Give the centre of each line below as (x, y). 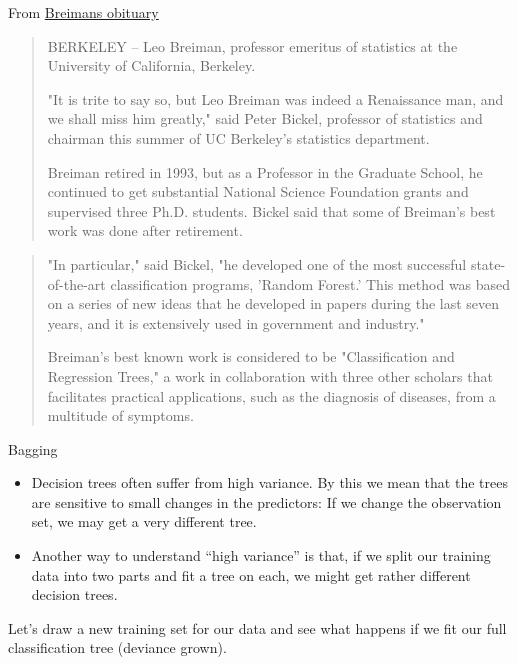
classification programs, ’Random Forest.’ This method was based (310, 283)
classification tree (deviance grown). (117, 647)
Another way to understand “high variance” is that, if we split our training (261, 555)
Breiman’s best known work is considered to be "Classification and (251, 356)
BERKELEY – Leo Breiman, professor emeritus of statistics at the (252, 45)
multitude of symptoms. (120, 415)
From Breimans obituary (83, 12)
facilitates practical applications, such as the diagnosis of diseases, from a (271, 395)
